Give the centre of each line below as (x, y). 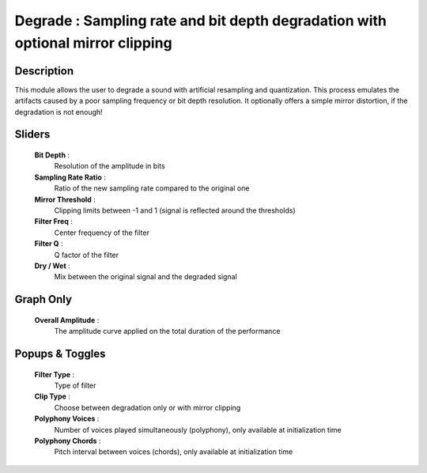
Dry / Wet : (52, 266)
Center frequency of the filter (102, 233)
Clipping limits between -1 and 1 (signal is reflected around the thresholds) (175, 210)
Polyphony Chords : (68, 441)
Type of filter (75, 385)
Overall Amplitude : (67, 320)
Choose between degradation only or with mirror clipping (147, 407)
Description (44, 71)
